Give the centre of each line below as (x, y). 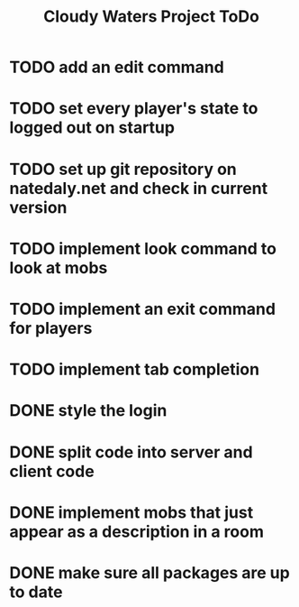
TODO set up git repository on (123, 169)
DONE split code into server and (131, 452)
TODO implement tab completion (134, 369)
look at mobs (59, 267)
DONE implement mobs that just (131, 512)
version (38, 207)
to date (36, 592)
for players (51, 328)
